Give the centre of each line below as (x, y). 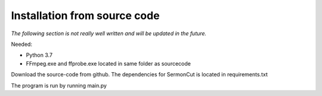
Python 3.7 (39, 55)
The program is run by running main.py (59, 85)
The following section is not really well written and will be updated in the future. (109, 33)
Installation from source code (86, 16)
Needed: (22, 44)
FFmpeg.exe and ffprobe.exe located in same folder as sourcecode (108, 63)
